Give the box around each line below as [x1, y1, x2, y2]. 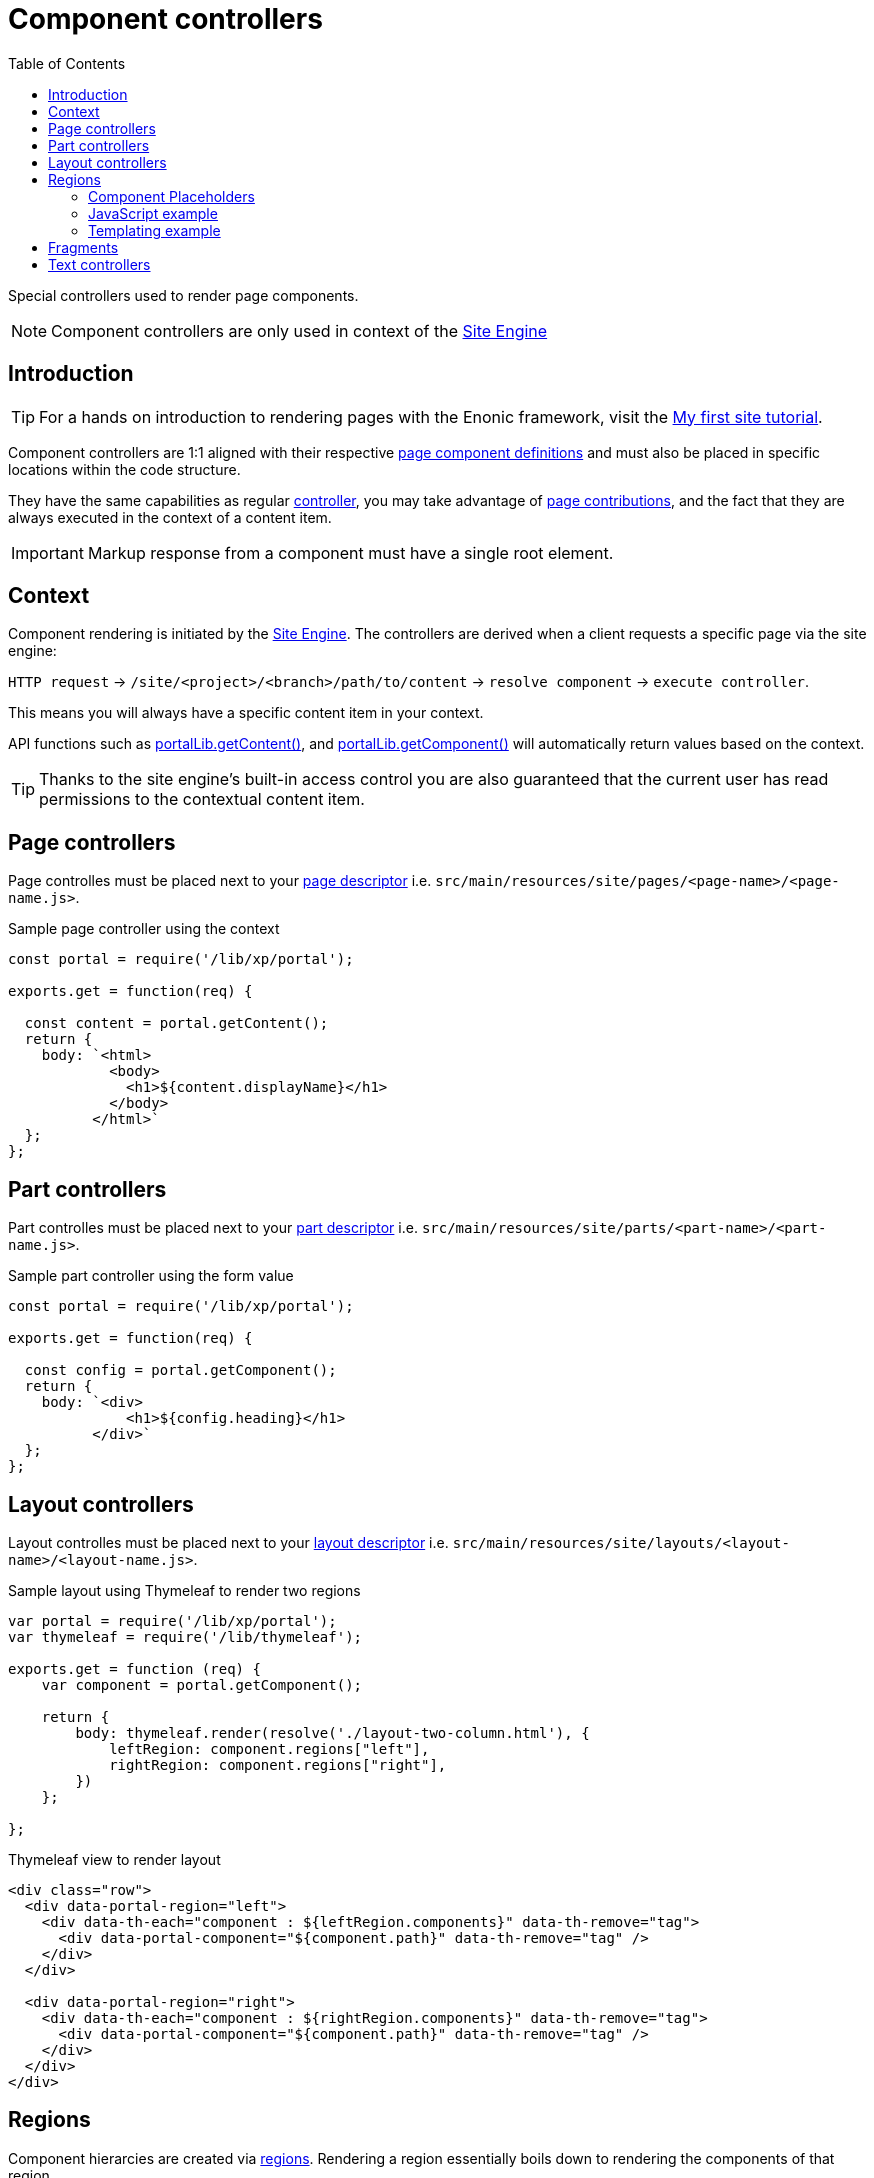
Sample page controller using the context [8, 920, 280, 938]
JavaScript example [88, 204, 218, 222]
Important [11, 542, 84, 563]
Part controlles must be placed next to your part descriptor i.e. [8, 1219, 418, 1237]
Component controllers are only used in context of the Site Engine [51, 320, 548, 341]
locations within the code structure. [8, 460, 241, 478]
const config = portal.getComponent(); [24, 1362, 337, 1379]
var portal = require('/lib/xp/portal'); [8, 1612, 337, 1629]
